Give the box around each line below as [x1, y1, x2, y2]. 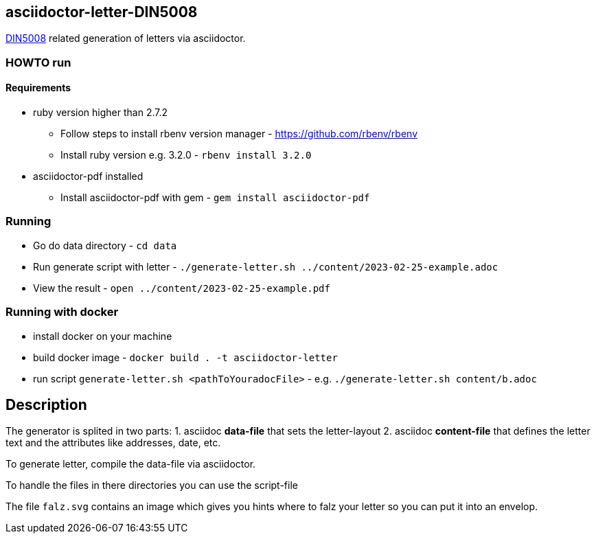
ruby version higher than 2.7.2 [33, 106, 168, 119]
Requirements [5, 82, 71, 94]
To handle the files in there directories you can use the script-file [5, 479, 298, 492]
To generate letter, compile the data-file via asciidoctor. [5, 458, 256, 470]
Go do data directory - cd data [33, 239, 177, 251]
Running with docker [5, 305, 119, 319]
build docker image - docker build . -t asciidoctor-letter [33, 351, 338, 363]
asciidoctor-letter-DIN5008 [5, 3, 198, 21]
